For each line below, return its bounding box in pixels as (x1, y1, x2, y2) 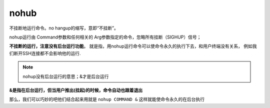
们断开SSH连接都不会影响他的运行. (9, 50, 81, 56)
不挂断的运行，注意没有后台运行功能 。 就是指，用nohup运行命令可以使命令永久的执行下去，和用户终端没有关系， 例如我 (9, 43, 257, 49)
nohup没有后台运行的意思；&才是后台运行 (22, 73, 109, 79)
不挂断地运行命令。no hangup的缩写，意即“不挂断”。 (9, 25, 118, 31)
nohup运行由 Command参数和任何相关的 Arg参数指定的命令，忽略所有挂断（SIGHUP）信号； (9, 34, 201, 40)
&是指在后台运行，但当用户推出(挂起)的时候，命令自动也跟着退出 (9, 87, 142, 93)
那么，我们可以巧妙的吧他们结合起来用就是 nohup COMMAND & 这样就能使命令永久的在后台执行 (9, 96, 205, 102)
